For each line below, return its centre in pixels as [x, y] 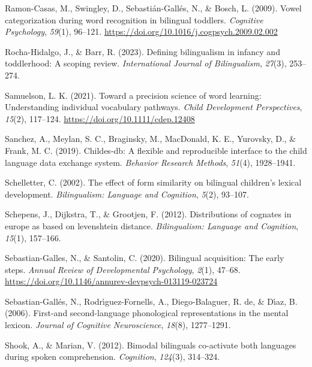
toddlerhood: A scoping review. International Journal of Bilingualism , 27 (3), [146, 63]
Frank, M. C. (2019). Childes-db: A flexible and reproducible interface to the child [156, 150]
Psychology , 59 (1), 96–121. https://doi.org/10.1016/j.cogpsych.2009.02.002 [141, 31]
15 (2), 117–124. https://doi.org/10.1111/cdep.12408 [100, 118]
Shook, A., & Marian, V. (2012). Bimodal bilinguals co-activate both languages [151, 345]
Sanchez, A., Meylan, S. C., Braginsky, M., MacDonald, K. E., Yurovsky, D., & [151, 139]
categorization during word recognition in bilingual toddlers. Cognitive [134, 19]
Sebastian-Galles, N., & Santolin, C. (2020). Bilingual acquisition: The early [145, 258]
